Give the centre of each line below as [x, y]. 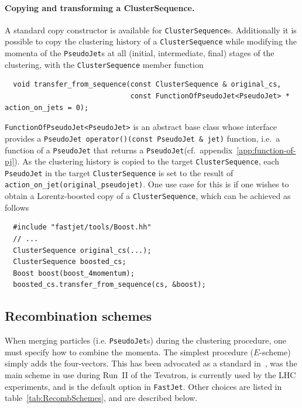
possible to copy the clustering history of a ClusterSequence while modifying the [151, 41]
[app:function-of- [266, 150]
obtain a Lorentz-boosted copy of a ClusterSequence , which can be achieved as [148, 196]
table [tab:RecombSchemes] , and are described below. [101, 398]
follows [17, 207]
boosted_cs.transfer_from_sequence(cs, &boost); [109, 285]
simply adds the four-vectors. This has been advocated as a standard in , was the [151, 363]
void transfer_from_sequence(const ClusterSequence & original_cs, [147, 85]
